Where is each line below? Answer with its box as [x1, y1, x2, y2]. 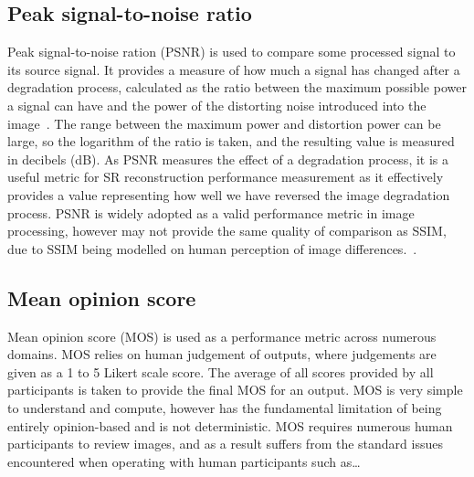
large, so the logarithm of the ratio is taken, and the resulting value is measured [7, 132, 455, 151]
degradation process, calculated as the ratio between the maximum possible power [7, 78, 467, 97]
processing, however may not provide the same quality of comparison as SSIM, [7, 221, 447, 240]
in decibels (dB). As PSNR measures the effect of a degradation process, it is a [7, 149, 449, 168]
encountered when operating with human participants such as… [7, 451, 361, 471]
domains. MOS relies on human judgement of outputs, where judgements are [7, 344, 437, 364]
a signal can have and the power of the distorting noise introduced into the [7, 95, 427, 114]
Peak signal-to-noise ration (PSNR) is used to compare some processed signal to [7, 42, 456, 61]
